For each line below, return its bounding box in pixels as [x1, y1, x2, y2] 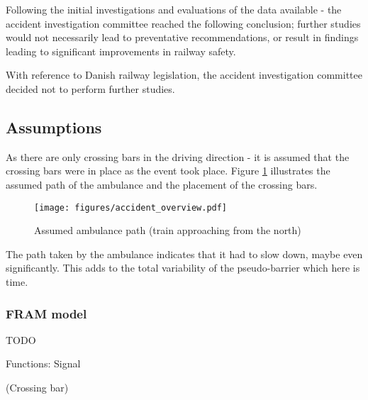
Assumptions [6, 116, 102, 138]
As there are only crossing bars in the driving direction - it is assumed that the [6, 149, 350, 164]
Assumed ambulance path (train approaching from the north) [34, 223, 301, 238]
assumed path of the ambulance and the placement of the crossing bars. [6, 177, 318, 191]
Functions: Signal [6, 356, 81, 371]
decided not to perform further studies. [6, 81, 175, 96]
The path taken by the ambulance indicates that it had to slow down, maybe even [6, 246, 363, 261]
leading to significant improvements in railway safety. [6, 43, 236, 58]
